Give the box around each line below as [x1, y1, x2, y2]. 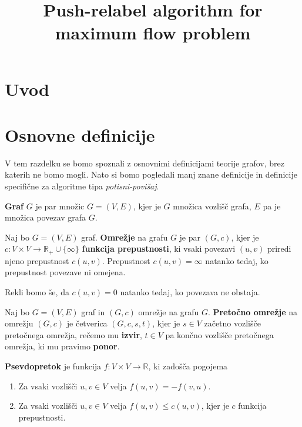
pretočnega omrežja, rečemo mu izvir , [5, 328, 142, 341]
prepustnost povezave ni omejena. [5, 266, 126, 278]
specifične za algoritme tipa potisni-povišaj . [5, 180, 159, 192]
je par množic [35, 199, 85, 212]
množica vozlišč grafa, [173, 199, 251, 212]
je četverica [66, 317, 108, 329]
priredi [267, 242, 291, 255]
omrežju [5, 317, 33, 329]
